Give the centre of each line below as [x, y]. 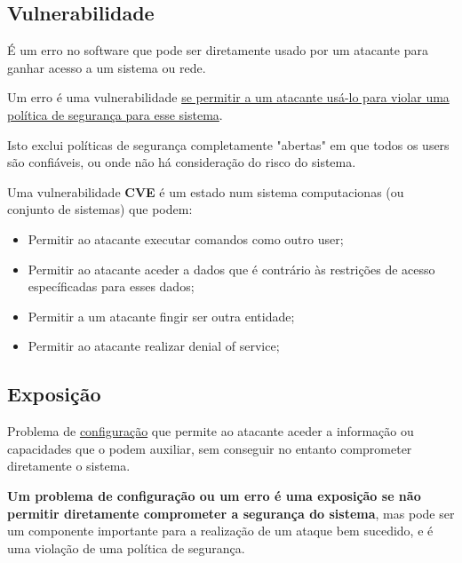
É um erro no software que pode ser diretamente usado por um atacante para [218, 50]
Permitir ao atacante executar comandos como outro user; [186, 238]
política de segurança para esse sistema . [115, 114]
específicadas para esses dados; [111, 286]
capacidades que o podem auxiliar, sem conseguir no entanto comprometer [210, 448]
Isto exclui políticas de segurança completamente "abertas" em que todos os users [228, 144]
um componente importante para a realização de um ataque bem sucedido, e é [220, 531]
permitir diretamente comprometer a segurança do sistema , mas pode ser [231, 513]
